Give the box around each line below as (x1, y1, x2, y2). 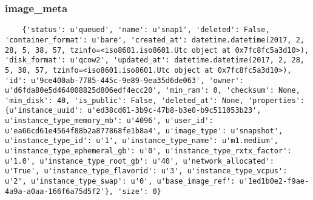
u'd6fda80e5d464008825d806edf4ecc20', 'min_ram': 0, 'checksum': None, (5, 86, 300, 95)
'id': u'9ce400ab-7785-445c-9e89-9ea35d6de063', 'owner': (5, 76, 244, 85)
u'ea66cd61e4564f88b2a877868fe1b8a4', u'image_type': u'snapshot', (5, 126, 283, 135)
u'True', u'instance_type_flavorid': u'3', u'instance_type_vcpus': (5, 167, 288, 176)
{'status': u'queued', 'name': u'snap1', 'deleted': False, (22, 25, 270, 35)
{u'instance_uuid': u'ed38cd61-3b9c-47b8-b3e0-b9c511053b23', (5, 106, 261, 115)
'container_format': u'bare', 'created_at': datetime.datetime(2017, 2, (5, 35, 305, 44)
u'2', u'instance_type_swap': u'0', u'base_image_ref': (5, 177, 235, 186)
